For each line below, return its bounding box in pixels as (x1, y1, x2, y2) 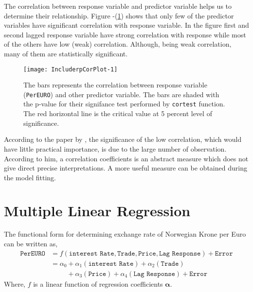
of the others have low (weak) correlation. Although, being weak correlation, (4, 39, 232, 49)
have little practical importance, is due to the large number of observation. (4, 143, 227, 154)
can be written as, (4, 239, 58, 248)
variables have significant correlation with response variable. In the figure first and (4, 20, 249, 30)
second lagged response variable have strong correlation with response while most (4, 29, 246, 39)
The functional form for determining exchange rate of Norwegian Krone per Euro (4, 229, 246, 239)
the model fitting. (4, 172, 56, 182)
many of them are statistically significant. (4, 48, 128, 58)
